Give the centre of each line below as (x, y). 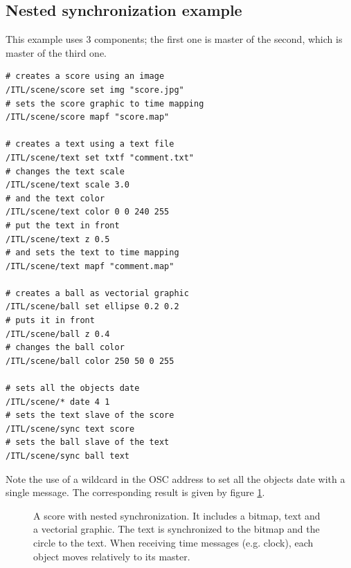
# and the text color (55, 198)
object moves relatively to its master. (112, 556)
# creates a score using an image (85, 76)
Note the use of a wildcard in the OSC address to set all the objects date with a (175, 478)
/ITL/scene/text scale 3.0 (67, 185)
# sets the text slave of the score (90, 415)
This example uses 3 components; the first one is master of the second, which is (174, 39)
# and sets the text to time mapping (92, 253)
